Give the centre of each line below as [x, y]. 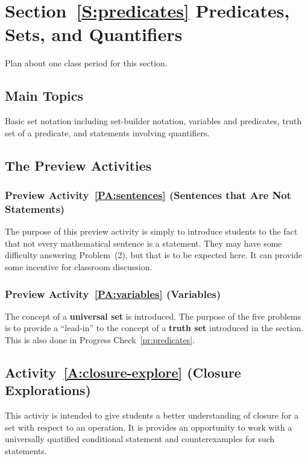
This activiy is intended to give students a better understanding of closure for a [152, 415]
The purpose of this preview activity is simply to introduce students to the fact [151, 231]
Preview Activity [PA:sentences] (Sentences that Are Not [148, 195]
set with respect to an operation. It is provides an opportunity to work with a [149, 427]
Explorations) [48, 390]
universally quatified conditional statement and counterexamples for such [140, 439]
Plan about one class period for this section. [86, 63]
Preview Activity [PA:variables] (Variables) [113, 293]
